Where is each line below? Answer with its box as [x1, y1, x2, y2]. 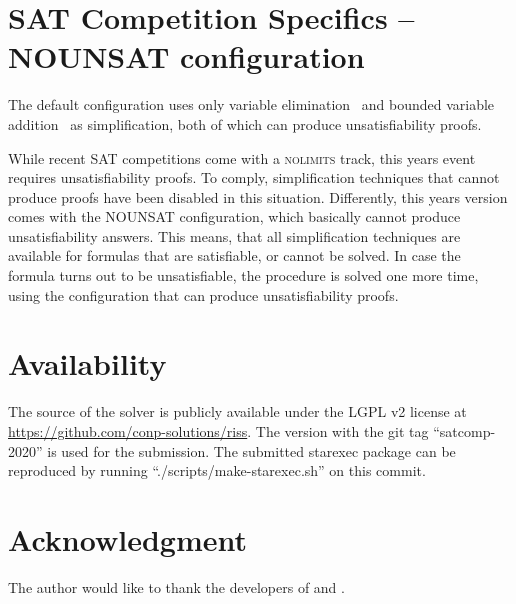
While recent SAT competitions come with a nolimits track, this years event [8, 147, 476, 168]
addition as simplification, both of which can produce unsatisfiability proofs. [8, 113, 482, 134]
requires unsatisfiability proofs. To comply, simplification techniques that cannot [8, 167, 500, 188]
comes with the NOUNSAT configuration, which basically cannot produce [8, 206, 461, 227]
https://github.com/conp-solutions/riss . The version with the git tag [8, 420, 429, 441]
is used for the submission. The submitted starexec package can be [47, 440, 456, 461]
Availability [8, 343, 167, 384]
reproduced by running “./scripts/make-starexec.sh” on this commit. [8, 460, 426, 481]
